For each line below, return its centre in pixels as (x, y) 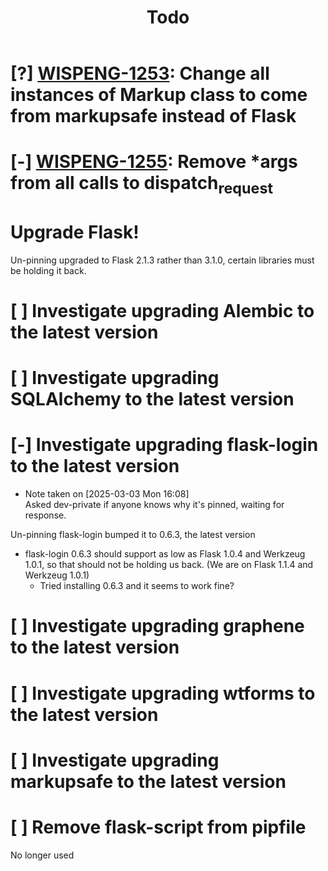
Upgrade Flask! (75, 232)
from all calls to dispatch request (142, 185)
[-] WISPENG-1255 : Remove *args (154, 162)
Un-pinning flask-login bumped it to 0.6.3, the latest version (133, 535)
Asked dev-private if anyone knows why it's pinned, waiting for (154, 505)
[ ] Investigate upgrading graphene (157, 626)
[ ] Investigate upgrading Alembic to (162, 311)
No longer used (42, 855)
